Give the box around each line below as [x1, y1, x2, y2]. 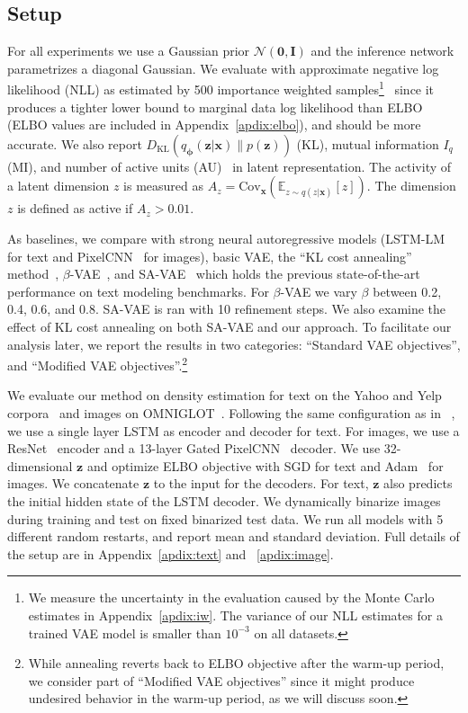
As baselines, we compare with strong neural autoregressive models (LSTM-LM [7, 229, 445, 248]
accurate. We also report [7, 134, 142, 153]
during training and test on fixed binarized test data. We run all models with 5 [7, 509, 444, 528]
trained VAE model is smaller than [28, 623, 221, 642]
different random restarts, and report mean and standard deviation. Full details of [7, 527, 460, 546]
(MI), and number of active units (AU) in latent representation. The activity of [7, 156, 452, 175]
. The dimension [366, 176, 456, 195]
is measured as [123, 176, 204, 195]
